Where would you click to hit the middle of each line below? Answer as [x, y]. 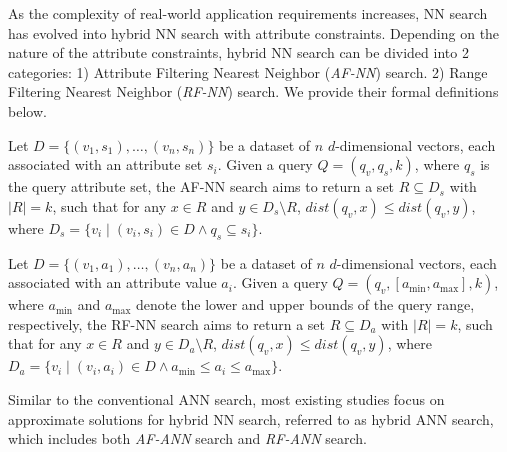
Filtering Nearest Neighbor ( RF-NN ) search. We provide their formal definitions [253, 91]
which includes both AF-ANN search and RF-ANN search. [187, 438]
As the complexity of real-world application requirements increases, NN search [248, 13]
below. [27, 110]
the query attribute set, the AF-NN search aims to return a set [201, 186]
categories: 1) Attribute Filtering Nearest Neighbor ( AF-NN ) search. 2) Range [248, 71]
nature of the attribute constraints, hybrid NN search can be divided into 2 [238, 52]
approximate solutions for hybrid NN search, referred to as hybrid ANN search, [251, 418]
